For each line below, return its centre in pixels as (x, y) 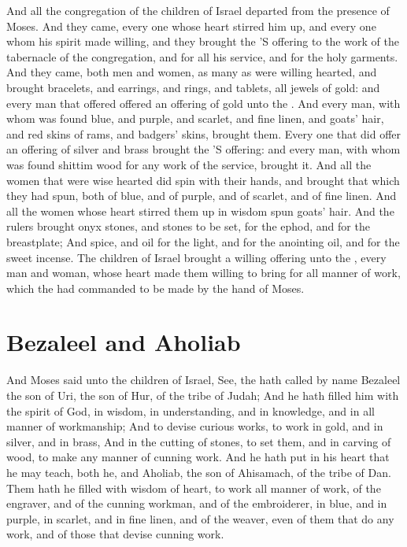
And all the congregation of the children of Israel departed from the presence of (198, 10)
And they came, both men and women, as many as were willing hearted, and (192, 72)
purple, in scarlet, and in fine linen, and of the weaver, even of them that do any (200, 518)
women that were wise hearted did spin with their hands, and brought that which (203, 180)
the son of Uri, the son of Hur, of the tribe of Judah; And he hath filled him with (203, 395)
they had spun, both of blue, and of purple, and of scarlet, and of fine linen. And (202, 196)
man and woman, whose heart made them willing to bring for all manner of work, (203, 273)
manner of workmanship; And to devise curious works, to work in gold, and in (195, 426)
